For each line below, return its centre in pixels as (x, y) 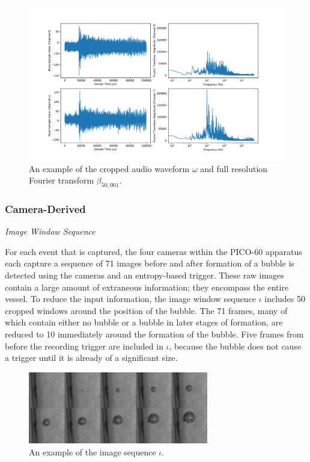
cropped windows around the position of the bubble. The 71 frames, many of (146, 310)
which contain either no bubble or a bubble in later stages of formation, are (144, 322)
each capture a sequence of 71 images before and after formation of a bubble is (150, 263)
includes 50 (285, 299)
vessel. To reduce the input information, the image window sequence (130, 299)
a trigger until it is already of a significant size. (91, 358)
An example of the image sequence (93, 452)
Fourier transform (62, 180)
